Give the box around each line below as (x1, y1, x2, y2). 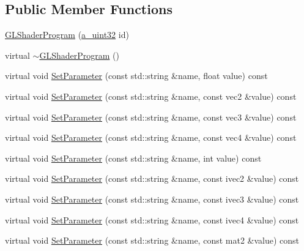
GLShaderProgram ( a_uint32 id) (5, 28, 129, 41)
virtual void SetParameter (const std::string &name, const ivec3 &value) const (5, 192, 299, 205)
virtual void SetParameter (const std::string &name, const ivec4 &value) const (5, 213, 299, 226)
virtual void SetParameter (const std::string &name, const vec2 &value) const (5, 89, 297, 102)
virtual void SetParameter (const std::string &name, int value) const (5, 151, 262, 164)
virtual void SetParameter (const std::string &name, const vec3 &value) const (5, 110, 297, 123)
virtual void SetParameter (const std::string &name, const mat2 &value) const (5, 234, 300, 247)
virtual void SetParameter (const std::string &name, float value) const (5, 69, 268, 82)
